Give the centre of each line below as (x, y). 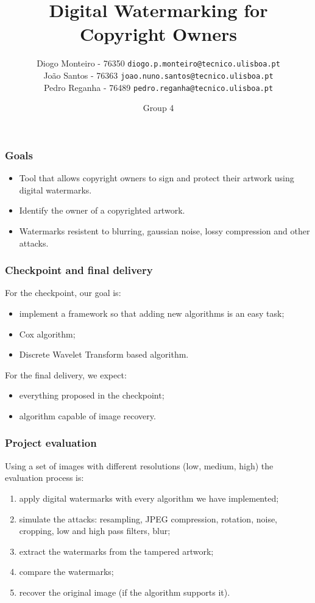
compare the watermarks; (66, 572)
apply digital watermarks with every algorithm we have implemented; (149, 498)
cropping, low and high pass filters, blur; (95, 531)
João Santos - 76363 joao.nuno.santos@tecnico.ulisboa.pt (158, 75)
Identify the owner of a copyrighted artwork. (102, 210)
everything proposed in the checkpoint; (92, 395)
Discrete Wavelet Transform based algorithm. (104, 354)
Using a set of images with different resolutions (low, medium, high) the (139, 465)
